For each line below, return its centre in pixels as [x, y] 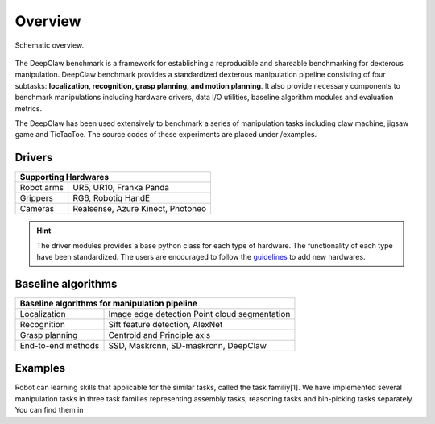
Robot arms [42, 188]
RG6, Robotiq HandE [112, 198]
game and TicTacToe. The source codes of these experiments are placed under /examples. [166, 135]
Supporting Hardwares [64, 177]
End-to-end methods [60, 345]
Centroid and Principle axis [159, 335]
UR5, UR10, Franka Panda [121, 188]
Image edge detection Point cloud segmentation [199, 314]
